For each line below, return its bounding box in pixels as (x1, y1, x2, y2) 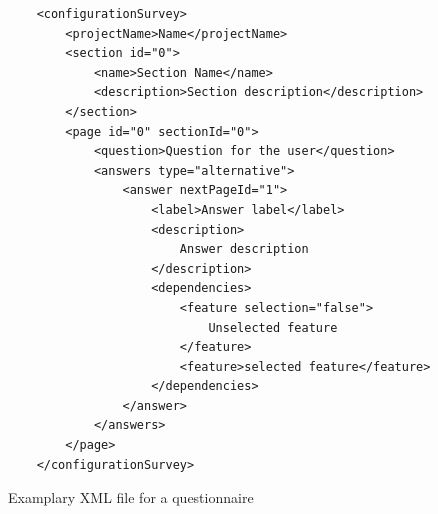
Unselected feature (208, 320, 338, 335)
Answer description (179, 242, 309, 257)
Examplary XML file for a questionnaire (8, 487, 254, 508)
